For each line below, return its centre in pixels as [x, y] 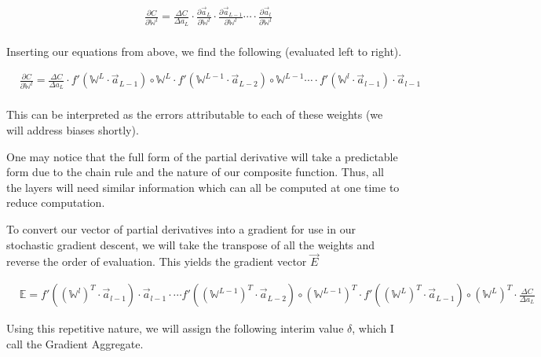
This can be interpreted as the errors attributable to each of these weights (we [195, 114]
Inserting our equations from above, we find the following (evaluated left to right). [204, 51]
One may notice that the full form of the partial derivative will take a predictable [202, 156]
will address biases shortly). [73, 130]
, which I [373, 328]
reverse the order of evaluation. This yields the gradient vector [157, 261]
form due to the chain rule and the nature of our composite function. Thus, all [196, 172]
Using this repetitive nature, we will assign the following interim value [175, 328]
